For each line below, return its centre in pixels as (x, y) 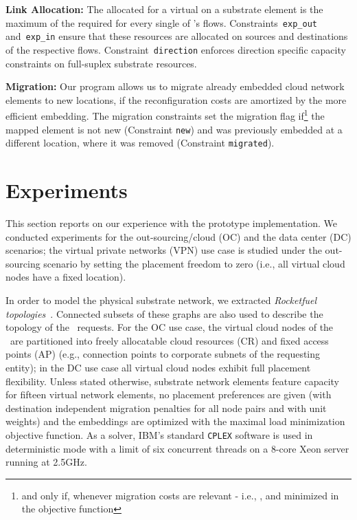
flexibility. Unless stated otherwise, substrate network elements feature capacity (172, 381)
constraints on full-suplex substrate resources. (101, 63)
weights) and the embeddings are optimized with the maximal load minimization (175, 421)
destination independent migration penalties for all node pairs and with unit (166, 408)
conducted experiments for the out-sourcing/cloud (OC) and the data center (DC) (178, 236)
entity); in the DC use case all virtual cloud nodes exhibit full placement (158, 367)
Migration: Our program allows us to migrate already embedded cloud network (175, 86)
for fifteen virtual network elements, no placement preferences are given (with (169, 394)
